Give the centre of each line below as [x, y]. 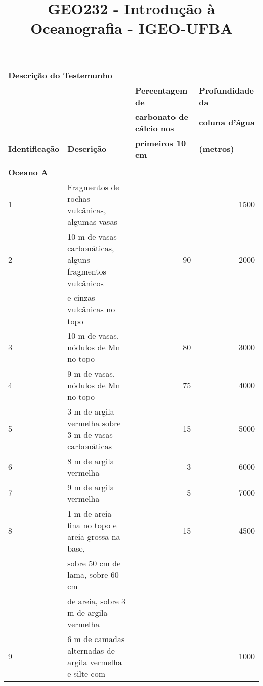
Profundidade [226, 90]
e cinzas [81, 297]
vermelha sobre [94, 423]
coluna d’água [227, 122]
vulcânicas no [91, 309]
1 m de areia [90, 513]
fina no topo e [92, 525]
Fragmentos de [93, 187]
